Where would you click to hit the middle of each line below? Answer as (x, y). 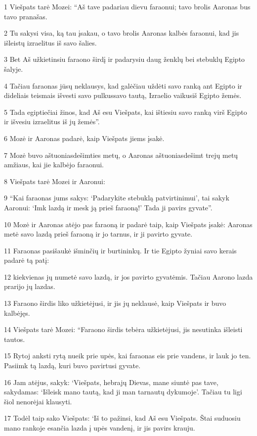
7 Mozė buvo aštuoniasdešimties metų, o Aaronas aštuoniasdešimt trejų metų (121, 155)
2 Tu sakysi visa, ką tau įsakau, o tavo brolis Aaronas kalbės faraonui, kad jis (122, 33)
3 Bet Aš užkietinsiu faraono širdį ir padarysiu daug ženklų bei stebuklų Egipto (125, 59)
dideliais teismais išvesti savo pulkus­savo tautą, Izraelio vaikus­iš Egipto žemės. (123, 95)
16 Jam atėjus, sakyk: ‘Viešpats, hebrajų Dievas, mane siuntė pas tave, (111, 382)
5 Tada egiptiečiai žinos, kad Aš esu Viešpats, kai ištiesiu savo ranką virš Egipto (126, 112)
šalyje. (14, 69)
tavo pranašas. (26, 16)
